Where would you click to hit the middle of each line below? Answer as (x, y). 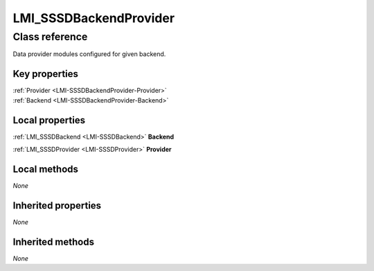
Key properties (46, 74)
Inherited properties (57, 206)
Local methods (46, 169)
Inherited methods (54, 242)
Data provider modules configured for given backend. (89, 54)
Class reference (50, 37)
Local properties (49, 120)
